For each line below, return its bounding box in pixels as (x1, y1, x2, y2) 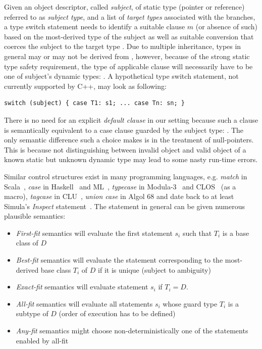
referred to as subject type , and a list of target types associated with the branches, (4, 11, 255, 22)
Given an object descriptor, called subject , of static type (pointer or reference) (4, 2, 245, 12)
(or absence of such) (195, 21, 258, 32)
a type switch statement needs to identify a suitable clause (4, 21, 185, 32)
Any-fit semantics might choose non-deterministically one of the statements (16, 325, 248, 336)
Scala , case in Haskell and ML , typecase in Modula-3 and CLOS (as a (4, 181, 236, 191)
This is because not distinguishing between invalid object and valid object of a (4, 144, 246, 155)
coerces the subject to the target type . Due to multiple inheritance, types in (4, 41, 241, 52)
